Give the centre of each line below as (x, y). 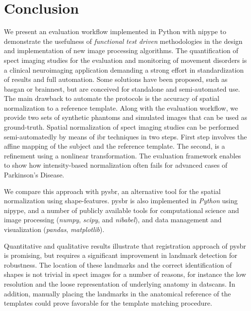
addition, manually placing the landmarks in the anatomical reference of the (117, 293)
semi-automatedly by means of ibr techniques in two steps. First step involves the (125, 136)
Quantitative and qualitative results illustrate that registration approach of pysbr (125, 245)
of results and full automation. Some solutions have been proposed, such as (116, 79)
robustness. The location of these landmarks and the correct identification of (118, 264)
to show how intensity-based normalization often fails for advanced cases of (116, 165)
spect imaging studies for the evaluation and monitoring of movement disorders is (125, 60)
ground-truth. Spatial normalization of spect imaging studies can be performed (122, 127)
